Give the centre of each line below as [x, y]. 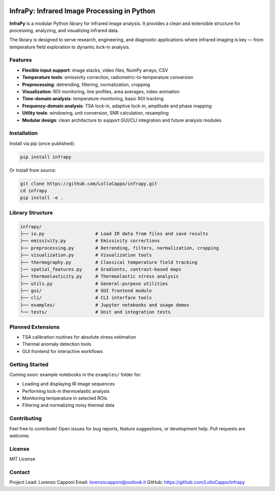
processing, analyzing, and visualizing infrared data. [64, 30]
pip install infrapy [46, 157]
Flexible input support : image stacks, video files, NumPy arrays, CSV [95, 70]
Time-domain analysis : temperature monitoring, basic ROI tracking [93, 99]
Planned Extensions [35, 327]
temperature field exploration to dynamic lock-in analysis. [70, 47]
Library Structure [31, 212]
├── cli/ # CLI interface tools [86, 298]
